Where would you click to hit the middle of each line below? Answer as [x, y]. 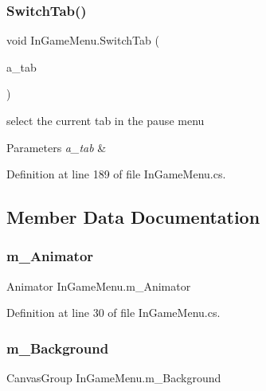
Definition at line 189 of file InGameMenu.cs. [116, 174]
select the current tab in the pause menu [106, 120]
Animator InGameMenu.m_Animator [99, 285]
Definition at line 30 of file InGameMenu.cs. [113, 313]
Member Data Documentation [133, 217]
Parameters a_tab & [57, 147]
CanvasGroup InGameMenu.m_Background [114, 378]
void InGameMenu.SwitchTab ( [83, 40]
